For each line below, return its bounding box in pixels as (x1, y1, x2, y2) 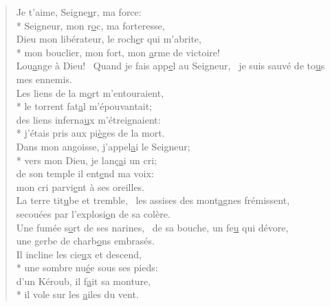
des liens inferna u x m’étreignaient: (16, 112, 161, 126)
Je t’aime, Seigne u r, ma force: (16, 5, 142, 19)
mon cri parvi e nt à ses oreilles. (16, 179, 145, 194)
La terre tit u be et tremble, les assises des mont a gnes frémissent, (16, 193, 290, 207)
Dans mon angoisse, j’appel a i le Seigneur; (16, 139, 190, 153)
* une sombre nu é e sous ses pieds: (16, 260, 158, 275)
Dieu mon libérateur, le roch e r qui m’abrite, (16, 32, 201, 46)
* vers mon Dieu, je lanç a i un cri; (16, 152, 157, 167)
